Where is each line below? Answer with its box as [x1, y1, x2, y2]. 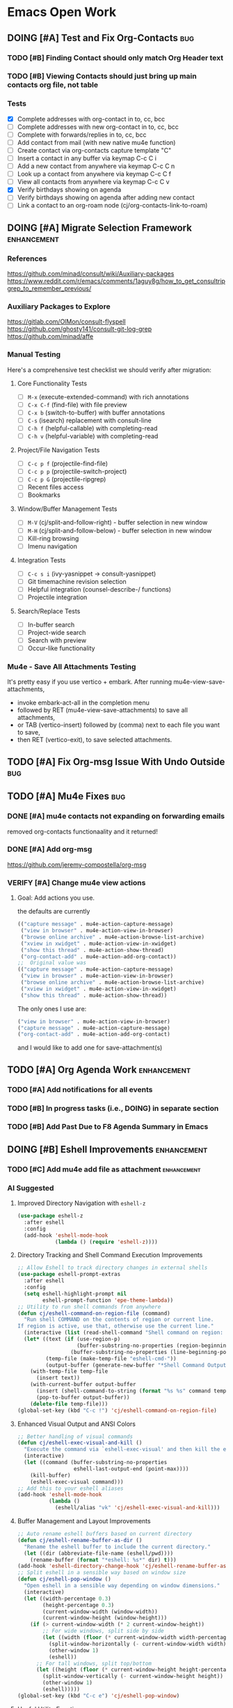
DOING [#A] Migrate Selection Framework [7, 222, 193, 233]
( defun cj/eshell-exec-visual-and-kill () [17, 1440, 143, 1447]
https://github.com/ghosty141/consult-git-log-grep [7, 325, 152, 333]
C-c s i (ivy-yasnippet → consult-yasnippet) [27, 569, 156, 578]
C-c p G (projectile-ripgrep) [27, 475, 106, 484]
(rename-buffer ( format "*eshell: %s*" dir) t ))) [30, 1556, 177, 1563]
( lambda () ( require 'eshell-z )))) [54, 1238, 158, 1245]
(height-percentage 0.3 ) [42, 1601, 115, 1608]
